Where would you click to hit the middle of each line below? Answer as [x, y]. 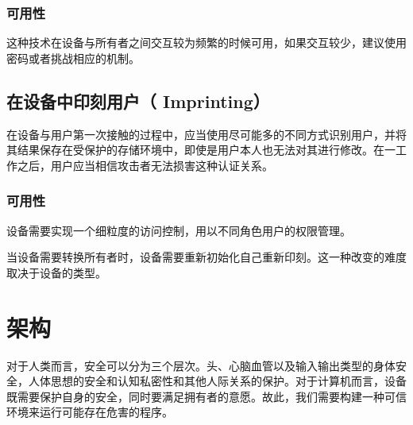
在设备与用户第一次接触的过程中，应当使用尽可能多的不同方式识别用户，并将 [206, 134]
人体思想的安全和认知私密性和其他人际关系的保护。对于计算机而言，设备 [217, 381]
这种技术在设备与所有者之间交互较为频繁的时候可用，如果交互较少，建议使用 [206, 42]
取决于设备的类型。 [56, 272]
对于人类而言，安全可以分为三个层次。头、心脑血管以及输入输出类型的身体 [201, 365]
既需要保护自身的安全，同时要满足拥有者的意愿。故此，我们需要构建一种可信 [206, 396]
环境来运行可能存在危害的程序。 [90, 412]
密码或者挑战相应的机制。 [73, 58]
